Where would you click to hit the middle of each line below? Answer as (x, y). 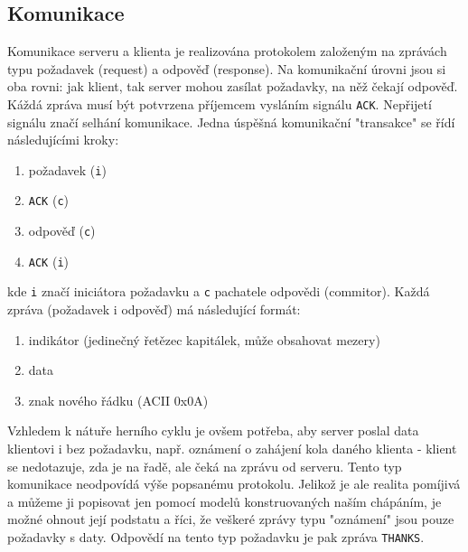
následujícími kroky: (63, 140)
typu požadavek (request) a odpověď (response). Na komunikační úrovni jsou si (227, 68)
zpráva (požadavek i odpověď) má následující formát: (154, 309)
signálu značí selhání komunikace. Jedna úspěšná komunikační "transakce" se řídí (231, 122)
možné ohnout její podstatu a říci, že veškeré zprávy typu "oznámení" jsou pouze (231, 519)
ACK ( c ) (49, 200)
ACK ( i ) (49, 261)
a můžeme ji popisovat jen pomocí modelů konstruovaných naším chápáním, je (225, 501)
